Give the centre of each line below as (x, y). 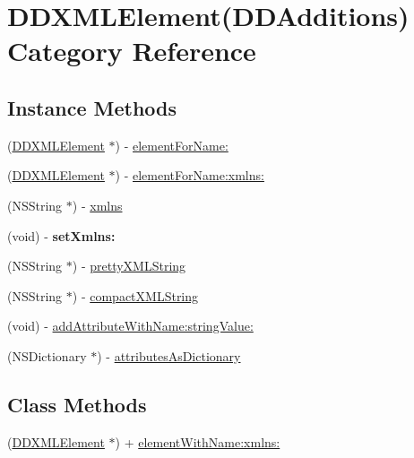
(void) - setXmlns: (61, 235)
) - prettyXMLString (129, 266)
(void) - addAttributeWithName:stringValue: (130, 326)
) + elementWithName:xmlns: (198, 441)
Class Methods (77, 404)
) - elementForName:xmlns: (190, 175)
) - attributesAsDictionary (169, 355)
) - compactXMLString (135, 295)
